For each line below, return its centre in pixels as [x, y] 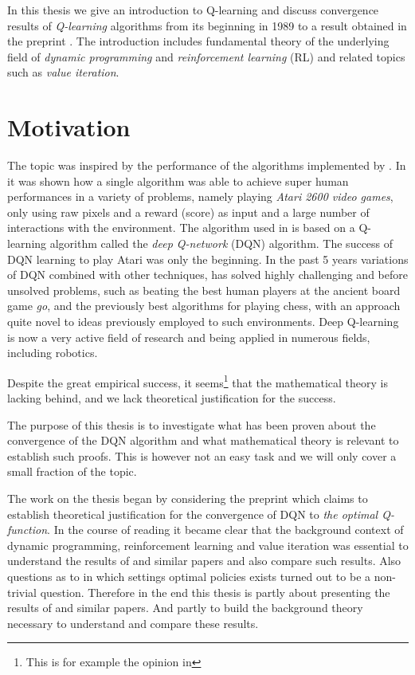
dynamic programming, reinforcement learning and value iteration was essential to [208, 545]
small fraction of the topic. [72, 471]
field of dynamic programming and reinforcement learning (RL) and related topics [206, 56]
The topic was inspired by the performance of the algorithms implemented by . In [207, 165]
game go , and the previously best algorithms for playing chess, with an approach [204, 306]
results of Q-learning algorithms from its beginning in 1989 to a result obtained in [207, 25]
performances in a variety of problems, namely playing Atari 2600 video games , [200, 196]
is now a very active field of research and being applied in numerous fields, [189, 337]
